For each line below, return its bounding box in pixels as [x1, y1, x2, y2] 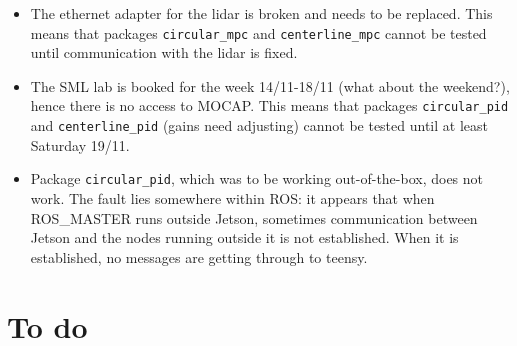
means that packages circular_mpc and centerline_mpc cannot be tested [30, 22, 487, 43]
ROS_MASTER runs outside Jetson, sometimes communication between [30, 207, 478, 228]
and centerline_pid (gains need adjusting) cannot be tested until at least [30, 115, 488, 136]
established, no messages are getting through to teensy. [30, 246, 368, 267]
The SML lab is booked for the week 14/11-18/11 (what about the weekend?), [30, 75, 510, 96]
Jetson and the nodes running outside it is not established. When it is [30, 227, 459, 248]
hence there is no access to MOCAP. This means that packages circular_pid [30, 95, 509, 116]
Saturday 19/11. [30, 134, 130, 155]
